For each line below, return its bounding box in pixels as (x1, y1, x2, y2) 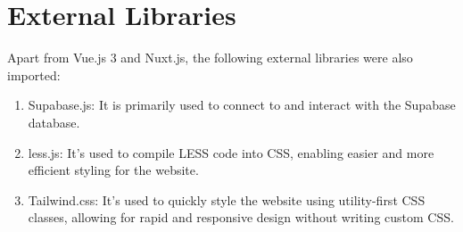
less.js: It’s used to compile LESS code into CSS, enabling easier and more (28, 143, 434, 162)
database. (28, 112, 80, 131)
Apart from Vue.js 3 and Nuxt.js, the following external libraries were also (7, 48, 413, 67)
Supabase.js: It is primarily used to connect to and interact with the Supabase (28, 95, 456, 114)
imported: (7, 65, 61, 84)
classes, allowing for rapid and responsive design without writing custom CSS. (28, 208, 454, 227)
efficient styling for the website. (28, 161, 199, 179)
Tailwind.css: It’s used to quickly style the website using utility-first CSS (28, 190, 426, 209)
